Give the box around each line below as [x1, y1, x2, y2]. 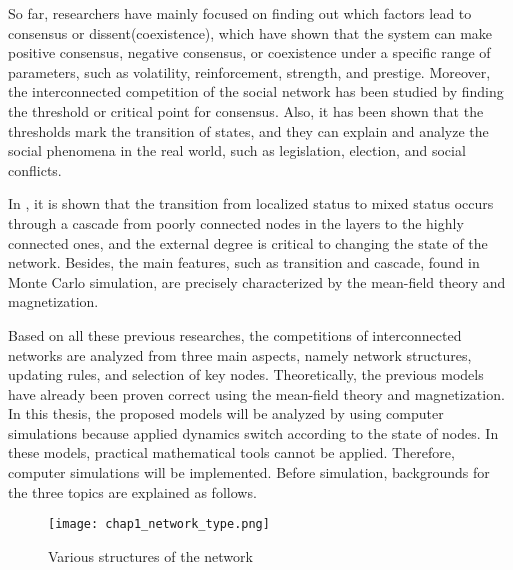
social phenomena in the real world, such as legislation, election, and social [8, 140, 466, 161]
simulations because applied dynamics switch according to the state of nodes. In [8, 422, 499, 443]
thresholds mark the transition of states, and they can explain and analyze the [8, 120, 489, 141]
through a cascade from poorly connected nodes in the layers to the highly [8, 212, 464, 233]
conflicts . [8, 159, 62, 180]
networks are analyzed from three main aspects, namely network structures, [8, 344, 472, 365]
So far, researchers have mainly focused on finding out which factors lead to [8, 3, 472, 23]
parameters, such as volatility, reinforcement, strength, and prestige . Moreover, [8, 61, 491, 82]
